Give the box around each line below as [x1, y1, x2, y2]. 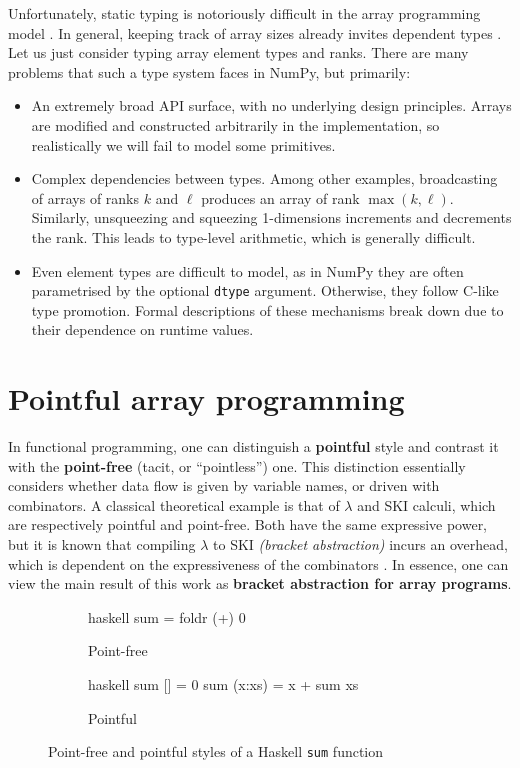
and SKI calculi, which [357, 494, 496, 515]
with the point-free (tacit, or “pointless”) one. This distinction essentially [8, 455, 466, 476]
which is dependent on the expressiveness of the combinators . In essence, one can [8, 553, 509, 574]
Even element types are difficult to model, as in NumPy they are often [31, 260, 464, 281]
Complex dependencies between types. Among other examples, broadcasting [31, 168, 498, 189]
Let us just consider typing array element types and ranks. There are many [8, 42, 469, 63]
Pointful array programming [8, 378, 405, 419]
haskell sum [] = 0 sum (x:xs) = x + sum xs [88, 674, 359, 695]
